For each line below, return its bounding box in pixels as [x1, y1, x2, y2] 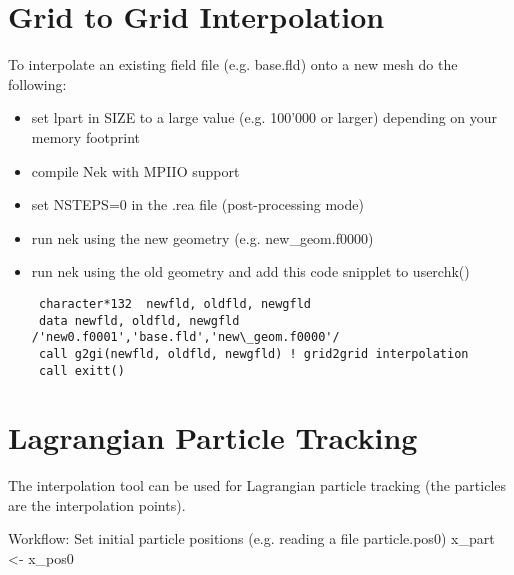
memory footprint [31, 126, 141, 147]
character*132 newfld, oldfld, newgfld [38, 296, 312, 311]
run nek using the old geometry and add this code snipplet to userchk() [31, 261, 470, 282]
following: [8, 73, 67, 94]
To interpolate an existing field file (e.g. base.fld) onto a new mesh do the [8, 54, 458, 75]
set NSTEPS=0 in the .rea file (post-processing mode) [31, 194, 364, 215]
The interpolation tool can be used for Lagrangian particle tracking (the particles [8, 475, 507, 496]
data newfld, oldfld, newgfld [38, 313, 240, 328]
